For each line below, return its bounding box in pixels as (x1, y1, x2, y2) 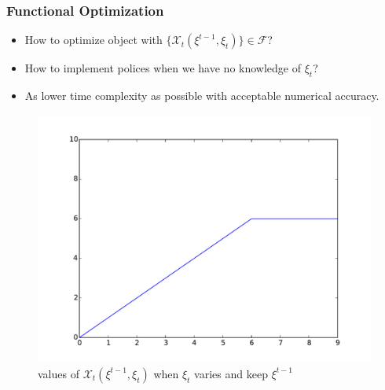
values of (38, 365, 79, 381)
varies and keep (194, 365, 268, 381)
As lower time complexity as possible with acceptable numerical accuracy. (24, 87, 379, 104)
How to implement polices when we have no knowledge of (24, 60, 301, 76)
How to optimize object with (24, 31, 163, 48)
